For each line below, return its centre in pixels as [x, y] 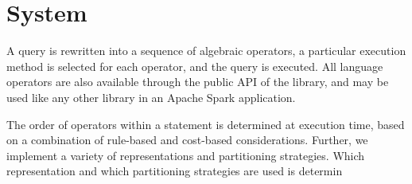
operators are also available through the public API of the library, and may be [198, 82]
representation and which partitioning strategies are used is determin [175, 171]
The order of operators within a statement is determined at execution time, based [206, 124]
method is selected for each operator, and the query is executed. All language [195, 66]
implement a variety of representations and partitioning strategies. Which [186, 155]
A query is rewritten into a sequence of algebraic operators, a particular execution [206, 51]
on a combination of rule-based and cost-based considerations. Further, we [187, 140]
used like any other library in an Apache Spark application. [151, 97]
